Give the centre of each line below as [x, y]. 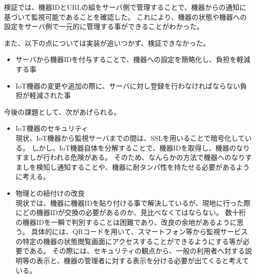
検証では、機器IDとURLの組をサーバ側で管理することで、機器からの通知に [125, 7]
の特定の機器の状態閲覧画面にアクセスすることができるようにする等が [129, 241]
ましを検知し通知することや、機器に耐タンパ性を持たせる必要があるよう [133, 167]
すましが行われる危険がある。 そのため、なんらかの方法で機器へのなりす [134, 157]
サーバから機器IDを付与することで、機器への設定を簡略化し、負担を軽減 [133, 59]
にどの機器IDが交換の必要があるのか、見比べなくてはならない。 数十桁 [131, 212]
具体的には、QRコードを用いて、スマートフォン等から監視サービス [140, 232]
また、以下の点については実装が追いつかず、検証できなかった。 [107, 43]
